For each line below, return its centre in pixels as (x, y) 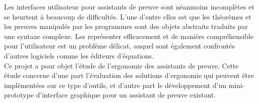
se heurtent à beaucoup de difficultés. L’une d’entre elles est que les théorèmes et (128, 16)
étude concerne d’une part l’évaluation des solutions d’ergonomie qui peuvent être (129, 75)
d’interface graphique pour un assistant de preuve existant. (126, 95)
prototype (19, 95)
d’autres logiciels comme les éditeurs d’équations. (79, 55)
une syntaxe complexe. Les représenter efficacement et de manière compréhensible (129, 36)
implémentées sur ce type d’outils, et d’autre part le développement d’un (115, 85)
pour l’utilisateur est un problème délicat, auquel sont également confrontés (120, 46)
